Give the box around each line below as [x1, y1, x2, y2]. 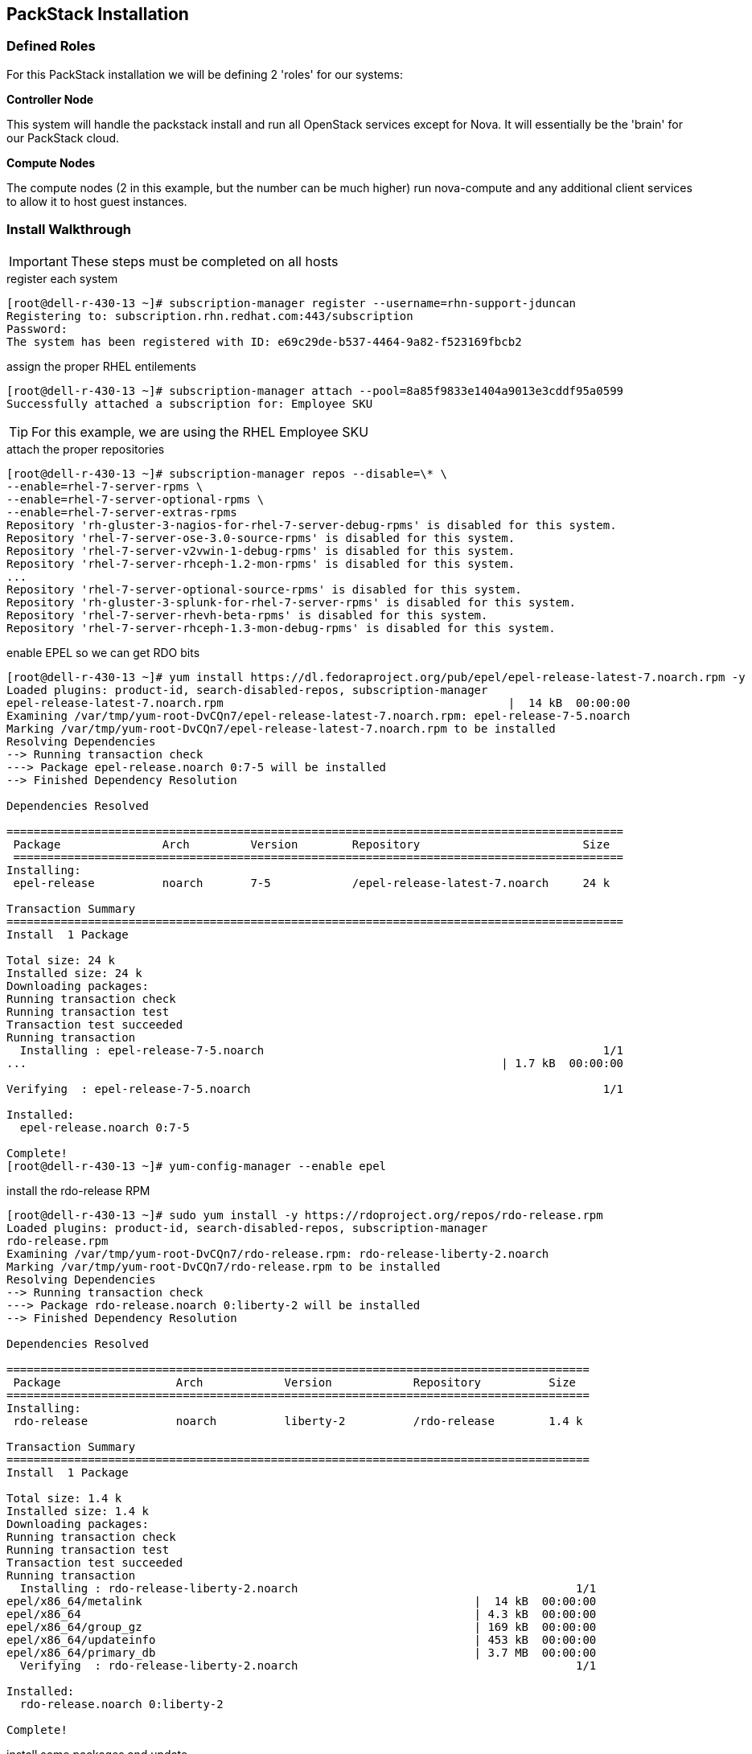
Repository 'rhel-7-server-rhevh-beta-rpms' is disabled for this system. [6, 608, 488, 622]
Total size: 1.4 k [6, 1491, 122, 1505]
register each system [6, 271, 118, 285]
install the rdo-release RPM [6, 1183, 150, 1197]
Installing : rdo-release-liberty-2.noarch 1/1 [19, 1581, 597, 1595]
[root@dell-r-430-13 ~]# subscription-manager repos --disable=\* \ [6, 466, 447, 480]
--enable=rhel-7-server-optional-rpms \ [6, 492, 265, 506]
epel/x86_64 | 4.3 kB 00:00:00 [6, 1607, 597, 1620]
